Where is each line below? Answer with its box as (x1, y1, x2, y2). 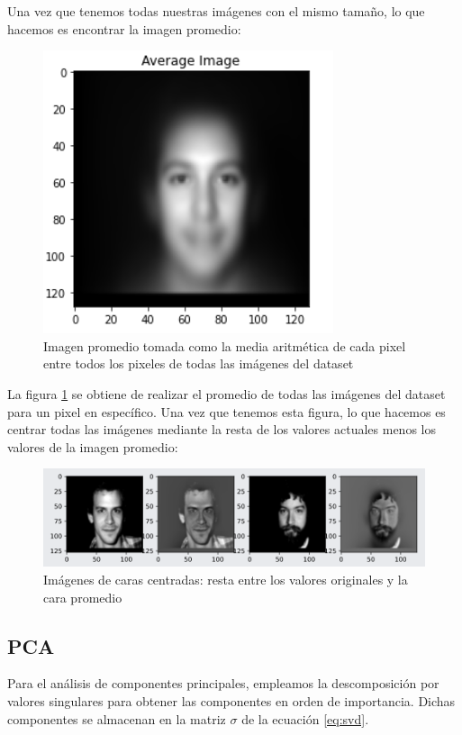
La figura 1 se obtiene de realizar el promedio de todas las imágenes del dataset (7, 384, 446, 403)
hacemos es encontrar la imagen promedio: (7, 19, 241, 38)
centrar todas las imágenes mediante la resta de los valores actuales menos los (7, 420, 436, 439)
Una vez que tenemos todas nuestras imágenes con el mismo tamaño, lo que (7, 2, 425, 20)
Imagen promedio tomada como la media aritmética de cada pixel (43, 336, 406, 355)
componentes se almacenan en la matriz (7, 709, 226, 728)
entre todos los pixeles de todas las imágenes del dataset (43, 354, 354, 373)
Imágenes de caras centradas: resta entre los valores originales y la (43, 569, 408, 588)
